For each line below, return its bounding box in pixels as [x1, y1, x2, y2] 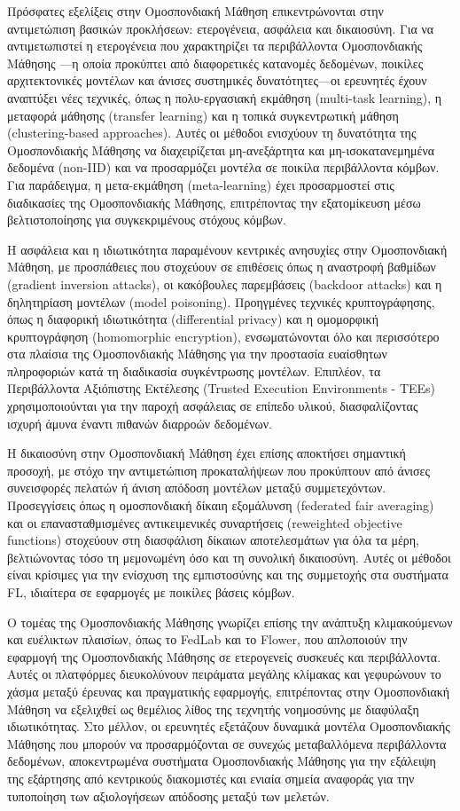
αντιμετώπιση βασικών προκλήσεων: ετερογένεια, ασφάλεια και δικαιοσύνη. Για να [7, 19, 434, 37]
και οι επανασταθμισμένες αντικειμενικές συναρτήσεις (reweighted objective [7, 513, 402, 531]
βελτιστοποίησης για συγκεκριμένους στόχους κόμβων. [7, 210, 286, 229]
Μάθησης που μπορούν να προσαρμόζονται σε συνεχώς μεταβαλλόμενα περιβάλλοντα [7, 734, 447, 752]
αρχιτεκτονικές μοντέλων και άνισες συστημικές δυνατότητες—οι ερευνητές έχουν [7, 71, 427, 90]
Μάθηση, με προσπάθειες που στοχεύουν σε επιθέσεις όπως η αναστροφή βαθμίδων [7, 257, 436, 276]
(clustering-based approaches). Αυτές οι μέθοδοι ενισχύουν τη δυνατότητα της [7, 123, 417, 142]
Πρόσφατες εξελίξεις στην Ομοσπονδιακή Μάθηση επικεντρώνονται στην [7, 2, 384, 20]
